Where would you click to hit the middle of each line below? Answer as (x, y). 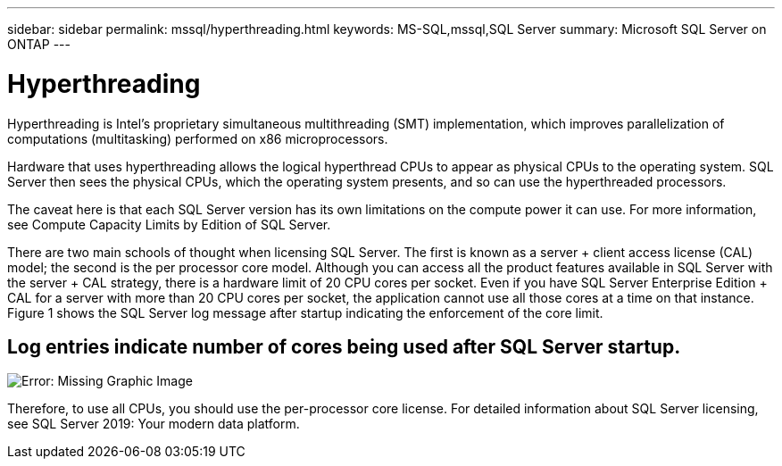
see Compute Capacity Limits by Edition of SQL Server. (169, 224)
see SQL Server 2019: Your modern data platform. (154, 424)
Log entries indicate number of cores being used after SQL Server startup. (344, 346)
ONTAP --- (39, 44)
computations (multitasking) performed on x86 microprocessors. (198, 138)
